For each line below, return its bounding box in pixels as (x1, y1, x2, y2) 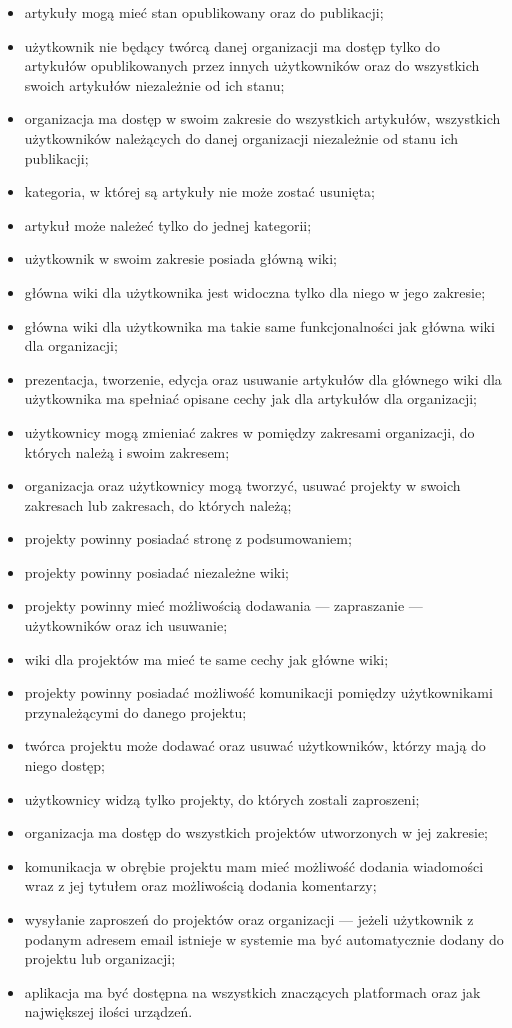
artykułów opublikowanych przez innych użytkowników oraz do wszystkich (24, 55, 480, 76)
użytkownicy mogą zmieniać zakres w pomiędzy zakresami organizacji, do (24, 421, 475, 442)
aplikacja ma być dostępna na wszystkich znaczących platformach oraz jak (24, 981, 481, 1002)
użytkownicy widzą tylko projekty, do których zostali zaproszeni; (24, 788, 420, 809)
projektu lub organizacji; (24, 948, 176, 969)
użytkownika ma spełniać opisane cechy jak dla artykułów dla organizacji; (24, 388, 477, 409)
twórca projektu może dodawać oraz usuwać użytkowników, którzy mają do (24, 735, 486, 756)
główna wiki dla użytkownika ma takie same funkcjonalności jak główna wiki (24, 315, 495, 336)
